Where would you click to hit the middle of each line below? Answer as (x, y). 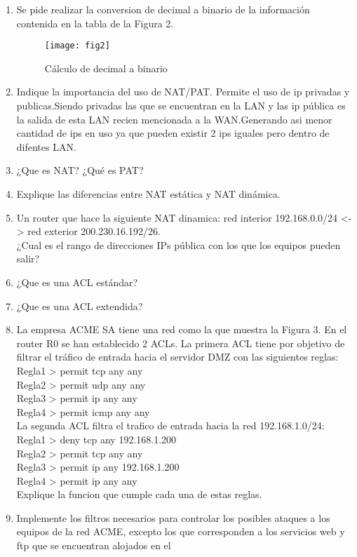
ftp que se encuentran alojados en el (94, 545)
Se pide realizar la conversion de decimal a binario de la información (163, 9)
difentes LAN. (46, 146)
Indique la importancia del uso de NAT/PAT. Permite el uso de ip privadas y (183, 92)
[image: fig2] (77, 46)
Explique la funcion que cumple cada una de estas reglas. (139, 494)
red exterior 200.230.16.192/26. (94, 231)
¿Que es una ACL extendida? (80, 306)
